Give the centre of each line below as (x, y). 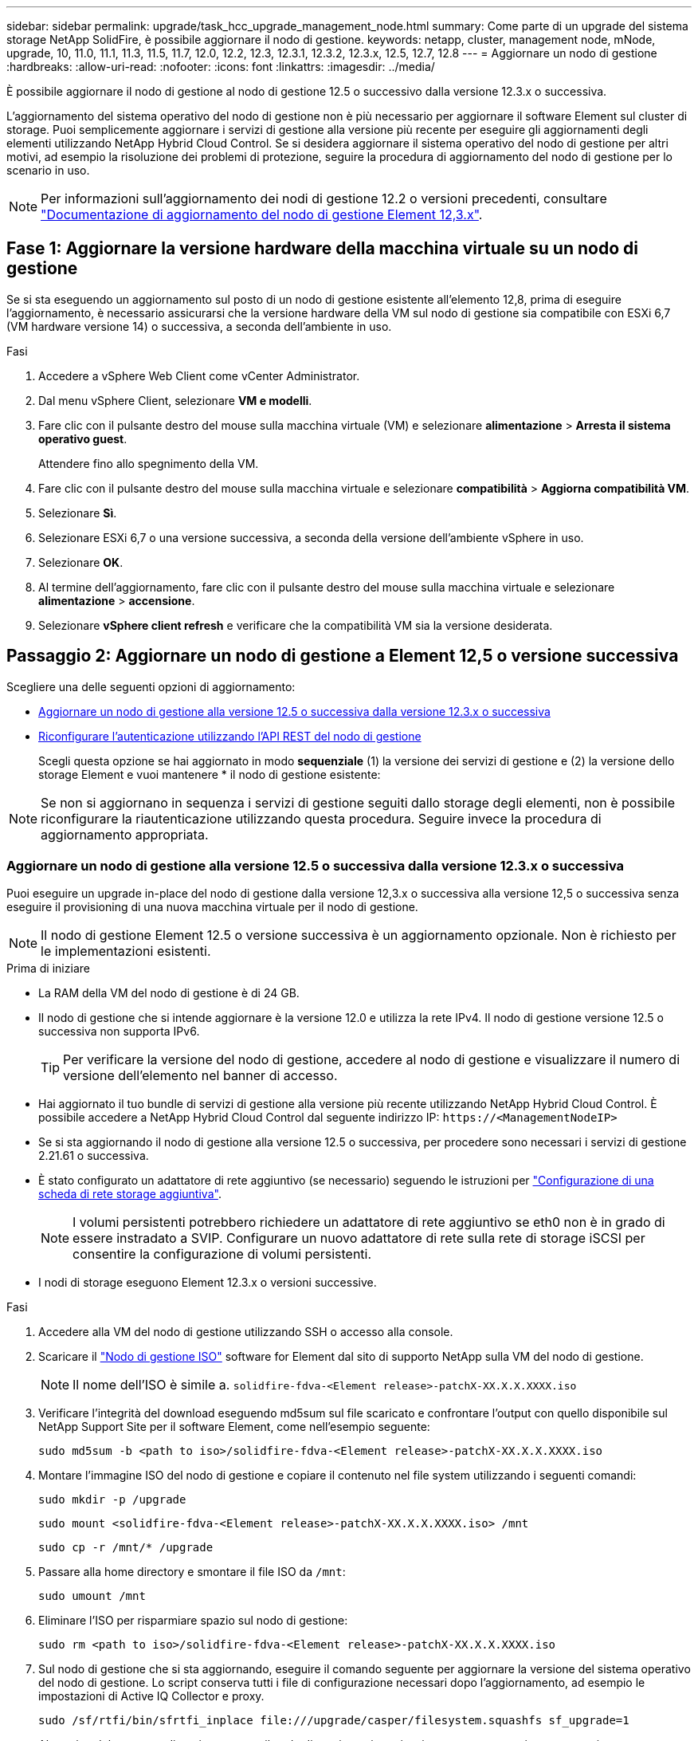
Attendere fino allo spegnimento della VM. (149, 463)
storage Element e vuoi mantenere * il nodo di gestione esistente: (210, 774)
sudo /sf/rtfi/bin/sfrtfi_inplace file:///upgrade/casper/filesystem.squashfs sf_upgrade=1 (334, 1721)
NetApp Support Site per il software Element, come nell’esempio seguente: (234, 1427)
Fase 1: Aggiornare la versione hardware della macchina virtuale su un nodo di (322, 249)
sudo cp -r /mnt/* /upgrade (126, 1548)
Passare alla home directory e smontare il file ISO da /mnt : (192, 1572)
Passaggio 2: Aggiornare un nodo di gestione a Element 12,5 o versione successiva (343, 656)
